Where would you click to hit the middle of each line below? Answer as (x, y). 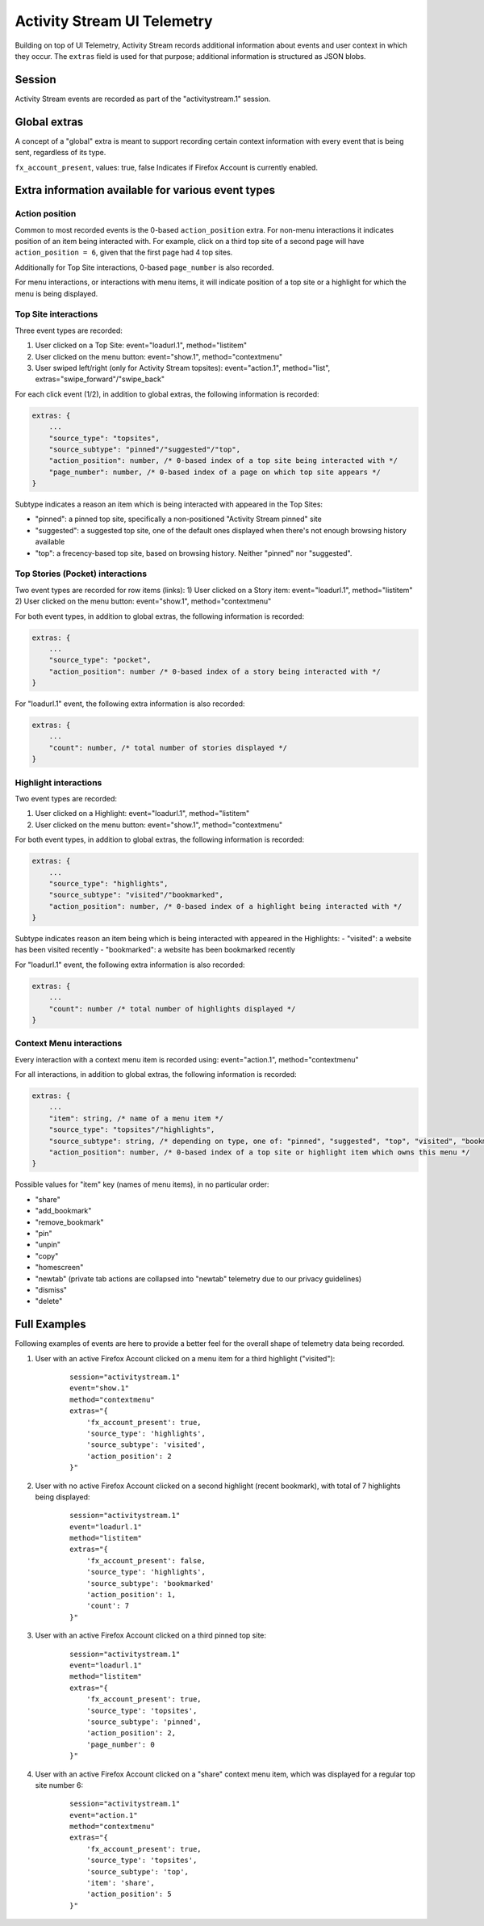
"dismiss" (51, 1289)
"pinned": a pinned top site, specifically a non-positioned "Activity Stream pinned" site (178, 519)
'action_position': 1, (131, 1595)
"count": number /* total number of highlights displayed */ (172, 1009)
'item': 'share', (120, 1883)
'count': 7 (108, 1606)
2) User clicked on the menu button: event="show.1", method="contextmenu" (143, 601)
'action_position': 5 (129, 1894)
